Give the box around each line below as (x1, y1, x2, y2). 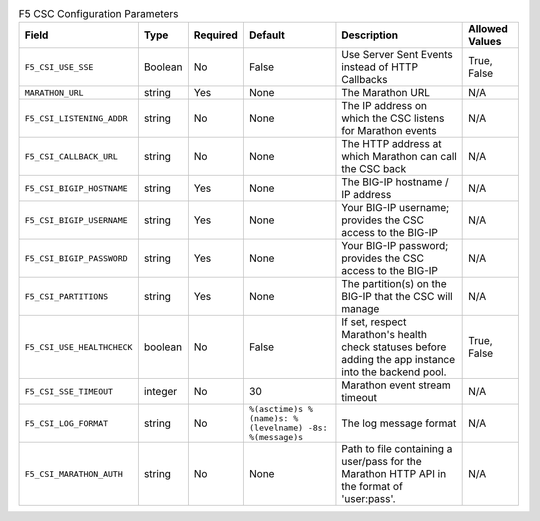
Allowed (468, 22, 509, 36)
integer (143, 385, 178, 399)
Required (193, 28, 239, 42)
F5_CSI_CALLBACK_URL (24, 151, 119, 162)
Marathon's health (341, 328, 427, 342)
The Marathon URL (341, 86, 430, 100)
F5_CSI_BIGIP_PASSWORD (24, 253, 129, 264)
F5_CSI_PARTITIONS (24, 291, 109, 302)
